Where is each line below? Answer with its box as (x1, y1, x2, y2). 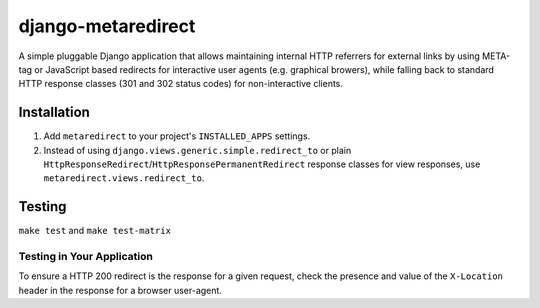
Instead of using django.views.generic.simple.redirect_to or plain (43, 144, 352, 156)
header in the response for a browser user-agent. (18, 284, 222, 296)
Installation (18, 104, 90, 121)
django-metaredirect (18, 15, 196, 37)
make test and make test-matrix (18, 225, 172, 237)
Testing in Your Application (18, 250, 154, 264)
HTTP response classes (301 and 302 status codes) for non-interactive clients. (18, 78, 344, 90)
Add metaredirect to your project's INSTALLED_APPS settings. (43, 130, 311, 142)
